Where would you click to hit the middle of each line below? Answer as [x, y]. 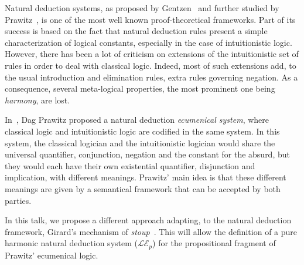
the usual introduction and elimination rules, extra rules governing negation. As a [151, 77]
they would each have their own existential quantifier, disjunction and [130, 165]
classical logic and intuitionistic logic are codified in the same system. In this [142, 131]
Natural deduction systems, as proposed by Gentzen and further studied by [142, 8]
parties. [18, 200]
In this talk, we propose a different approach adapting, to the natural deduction [148, 220]
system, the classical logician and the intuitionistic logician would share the [140, 142]
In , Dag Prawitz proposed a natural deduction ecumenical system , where [137, 120]
